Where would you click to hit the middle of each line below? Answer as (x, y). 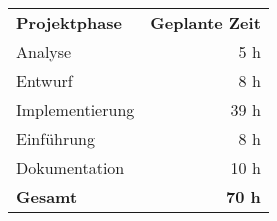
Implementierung (75, 109)
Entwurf (44, 80)
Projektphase (69, 22)
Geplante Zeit (205, 22)
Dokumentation (70, 167)
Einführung (55, 138)
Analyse (44, 51)
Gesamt (47, 196)
